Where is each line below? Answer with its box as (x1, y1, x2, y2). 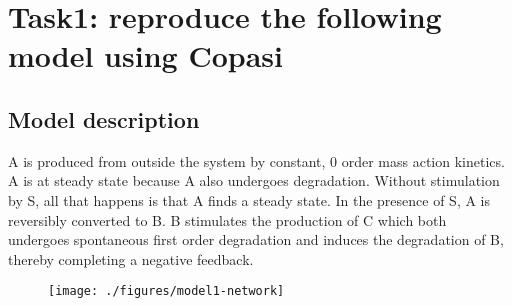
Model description (8, 103, 200, 134)
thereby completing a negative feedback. (8, 248, 254, 269)
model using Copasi (8, 35, 283, 76)
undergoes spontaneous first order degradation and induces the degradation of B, (8, 229, 504, 250)
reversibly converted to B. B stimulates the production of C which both (8, 209, 447, 230)
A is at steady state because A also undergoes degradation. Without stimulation (8, 170, 500, 191)
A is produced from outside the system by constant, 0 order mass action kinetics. (8, 150, 505, 171)
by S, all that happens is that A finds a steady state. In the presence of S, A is (8, 189, 491, 210)
